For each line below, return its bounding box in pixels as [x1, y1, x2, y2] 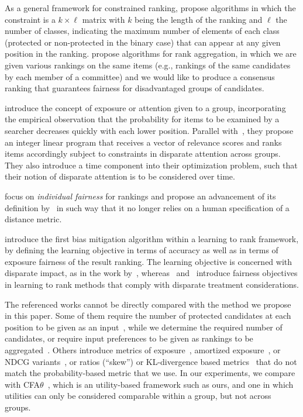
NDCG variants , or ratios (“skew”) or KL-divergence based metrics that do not [5, 355, 297, 367]
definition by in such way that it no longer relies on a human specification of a [5, 201, 290, 213]
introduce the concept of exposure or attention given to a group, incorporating [5, 101, 286, 113]
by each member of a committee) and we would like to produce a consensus [5, 70, 275, 82]
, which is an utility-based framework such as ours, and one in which [47, 378, 294, 390]
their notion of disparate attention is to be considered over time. [5, 170, 235, 182]
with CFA [5, 378, 40, 390]
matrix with [82, 13, 125, 25]
